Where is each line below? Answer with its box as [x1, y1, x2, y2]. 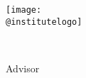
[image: [6, 5, 42, 15]
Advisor [6, 60, 40, 75]
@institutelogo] [6, 16, 82, 27]
